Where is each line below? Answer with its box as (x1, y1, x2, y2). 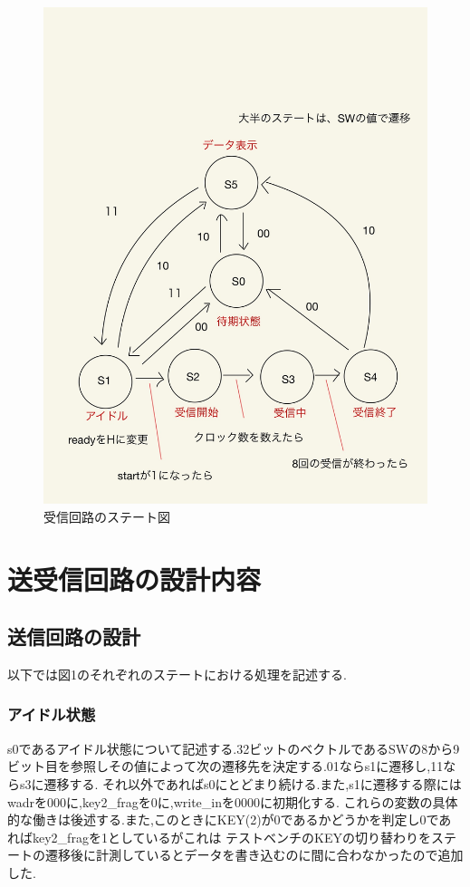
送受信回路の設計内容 (7, 560, 262, 597)
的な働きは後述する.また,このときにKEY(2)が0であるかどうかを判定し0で (7, 810, 439, 829)
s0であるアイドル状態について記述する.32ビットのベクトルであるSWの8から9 (7, 738, 460, 757)
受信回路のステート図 (43, 506, 170, 525)
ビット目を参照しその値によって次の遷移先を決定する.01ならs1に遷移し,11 (7, 757, 444, 776)
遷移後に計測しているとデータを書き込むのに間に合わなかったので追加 (44, 845, 464, 864)
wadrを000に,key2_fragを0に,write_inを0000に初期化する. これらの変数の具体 (7, 792, 458, 811)
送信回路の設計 (7, 622, 140, 651)
